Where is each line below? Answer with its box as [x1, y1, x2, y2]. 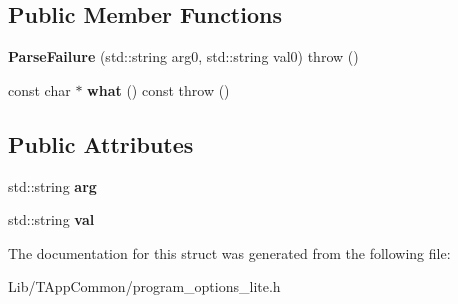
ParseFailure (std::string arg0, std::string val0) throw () [8, 46, 359, 67]
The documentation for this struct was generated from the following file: [8, 242, 451, 263]
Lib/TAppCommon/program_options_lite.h [8, 276, 281, 297]
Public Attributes [8, 128, 194, 159]
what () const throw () [87, 79, 230, 100]
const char [8, 79, 71, 100]
